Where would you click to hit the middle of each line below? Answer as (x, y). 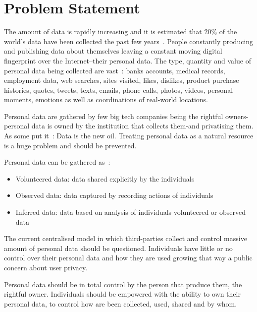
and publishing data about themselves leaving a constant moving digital (113, 51)
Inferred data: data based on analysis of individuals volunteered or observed (130, 212)
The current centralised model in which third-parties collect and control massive (126, 238)
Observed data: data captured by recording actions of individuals (114, 195)
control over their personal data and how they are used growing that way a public (128, 258)
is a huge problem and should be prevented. (70, 145)
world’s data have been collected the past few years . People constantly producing (129, 41)
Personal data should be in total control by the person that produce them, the (123, 284)
